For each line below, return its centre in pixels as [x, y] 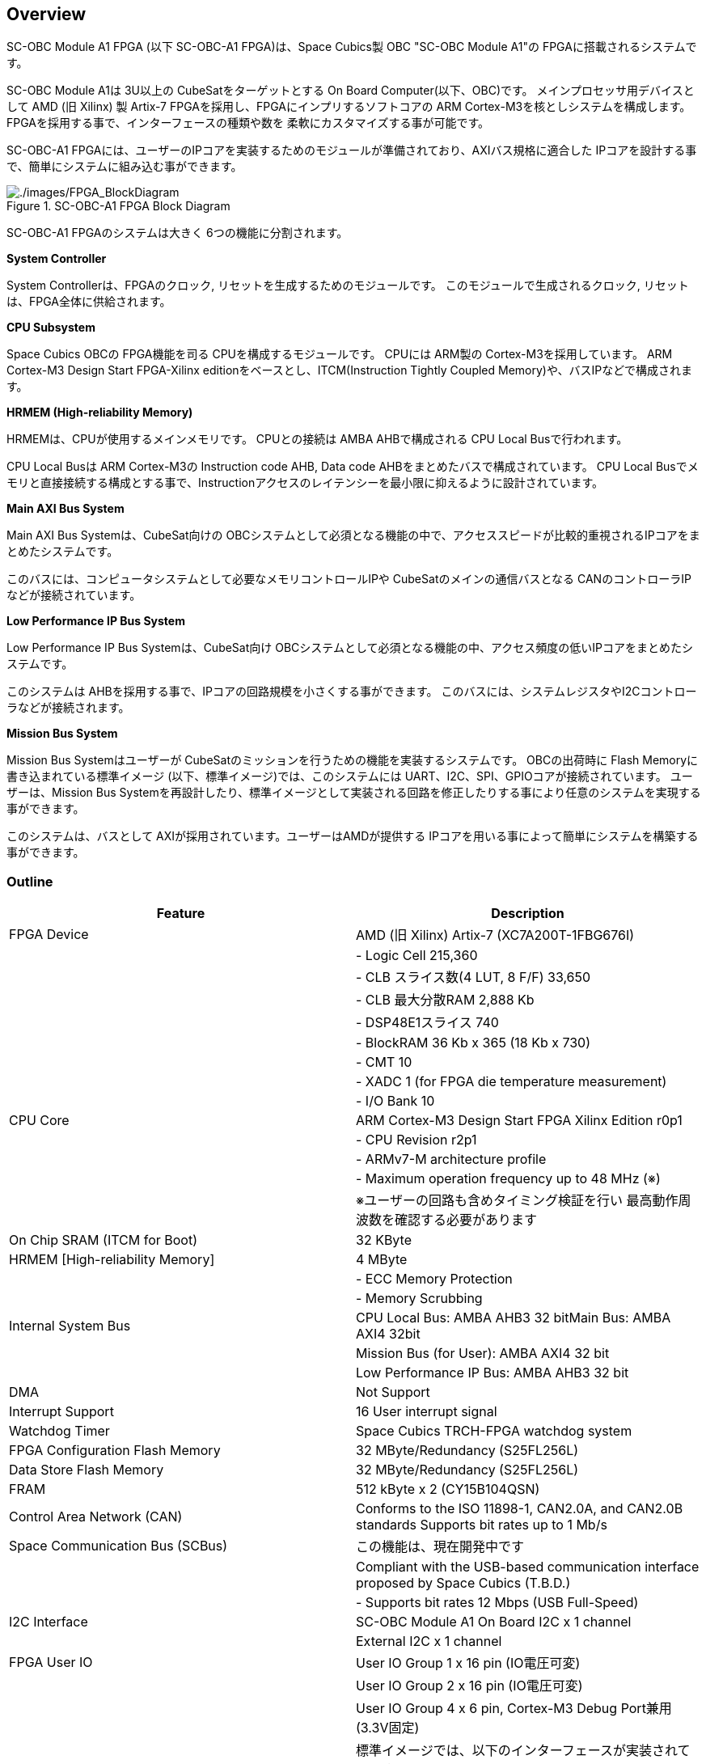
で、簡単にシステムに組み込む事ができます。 [125, 167]
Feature [181, 914]
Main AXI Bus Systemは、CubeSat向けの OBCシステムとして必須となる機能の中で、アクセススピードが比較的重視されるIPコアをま [353, 535]
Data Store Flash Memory [87, 1470]
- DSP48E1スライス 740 [427, 1023]
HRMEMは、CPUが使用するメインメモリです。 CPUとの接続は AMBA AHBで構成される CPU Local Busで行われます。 [317, 439]
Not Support [393, 1392]
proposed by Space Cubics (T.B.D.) [463, 1583]
